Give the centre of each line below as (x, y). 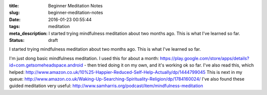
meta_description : (28, 33)
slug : (14, 13)
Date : (15, 19)
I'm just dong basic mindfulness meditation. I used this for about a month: (84, 58)
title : (14, 6)
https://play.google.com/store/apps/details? (205, 58)
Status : (17, 40)
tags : (15, 27)
